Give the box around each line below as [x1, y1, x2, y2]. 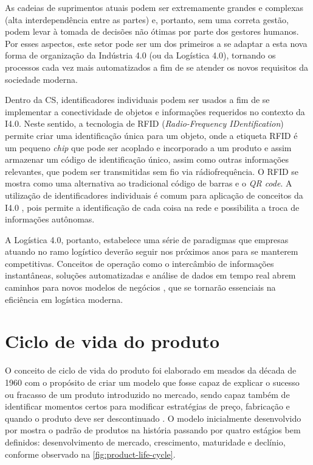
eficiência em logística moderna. [5, 293, 123, 305]
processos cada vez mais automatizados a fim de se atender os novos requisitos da [5, 60, 308, 73]
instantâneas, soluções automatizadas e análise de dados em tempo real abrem [5, 269, 296, 282]
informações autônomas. [5, 213, 95, 225]
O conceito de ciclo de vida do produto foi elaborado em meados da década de [5, 364, 297, 377]
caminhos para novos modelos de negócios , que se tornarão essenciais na [5, 281, 276, 294]
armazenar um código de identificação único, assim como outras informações [5, 153, 289, 166]
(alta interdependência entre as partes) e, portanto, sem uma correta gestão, [5, 13, 289, 26]
